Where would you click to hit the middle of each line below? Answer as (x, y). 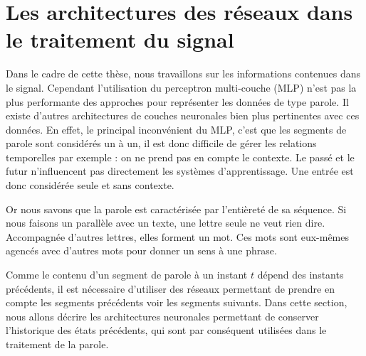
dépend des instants (300, 275)
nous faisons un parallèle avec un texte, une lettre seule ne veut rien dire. (166, 223)
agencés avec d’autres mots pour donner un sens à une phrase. (141, 250)
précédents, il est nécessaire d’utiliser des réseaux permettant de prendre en (170, 288)
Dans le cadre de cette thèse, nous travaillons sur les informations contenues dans (183, 74)
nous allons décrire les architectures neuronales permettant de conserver (162, 316)
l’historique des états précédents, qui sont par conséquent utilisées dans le (166, 330)
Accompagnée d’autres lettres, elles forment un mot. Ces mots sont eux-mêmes (177, 236)
